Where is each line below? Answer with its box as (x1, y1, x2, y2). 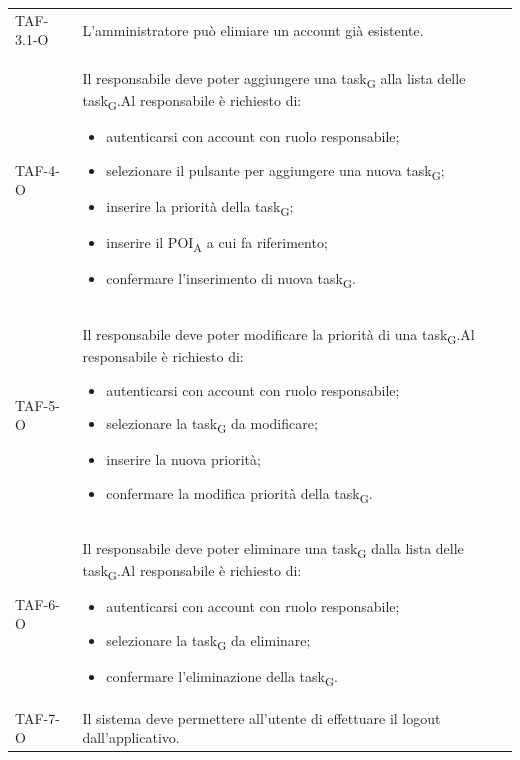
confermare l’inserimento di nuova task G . (106, 268, 357, 292)
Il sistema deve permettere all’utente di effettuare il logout (82, 707, 441, 728)
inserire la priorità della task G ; (106, 196, 294, 219)
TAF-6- (15, 593, 60, 614)
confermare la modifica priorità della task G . (106, 482, 373, 506)
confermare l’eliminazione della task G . (106, 666, 339, 689)
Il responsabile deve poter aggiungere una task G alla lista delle (82, 68, 466, 91)
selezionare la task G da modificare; (106, 413, 318, 436)
